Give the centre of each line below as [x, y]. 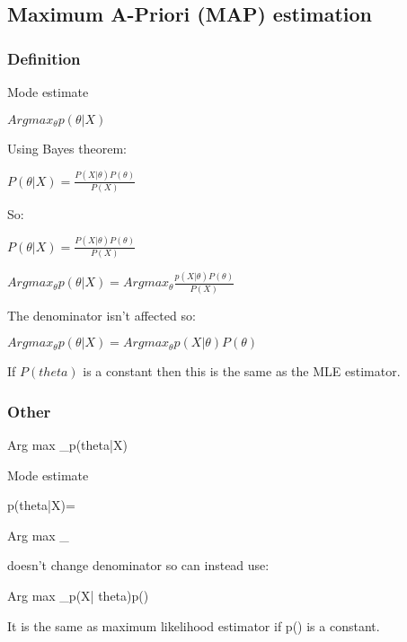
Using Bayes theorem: [67, 148]
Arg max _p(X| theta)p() [78, 596]
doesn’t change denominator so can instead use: [138, 565]
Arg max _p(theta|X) [67, 445]
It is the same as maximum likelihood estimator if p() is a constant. [194, 625]
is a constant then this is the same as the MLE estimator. [242, 371]
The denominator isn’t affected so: [102, 315]
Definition [44, 58]
